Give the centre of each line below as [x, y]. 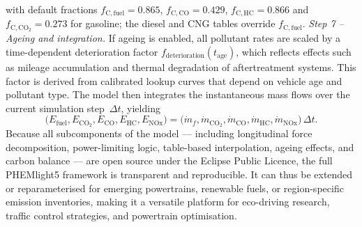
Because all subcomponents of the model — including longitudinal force [159, 133]
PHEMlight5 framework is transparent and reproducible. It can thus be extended [179, 174]
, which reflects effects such [294, 51]
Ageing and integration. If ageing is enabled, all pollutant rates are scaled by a [173, 38]
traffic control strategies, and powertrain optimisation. [121, 215]
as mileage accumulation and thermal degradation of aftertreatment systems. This [181, 66]
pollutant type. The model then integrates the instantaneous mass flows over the [178, 94]
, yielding [141, 108]
